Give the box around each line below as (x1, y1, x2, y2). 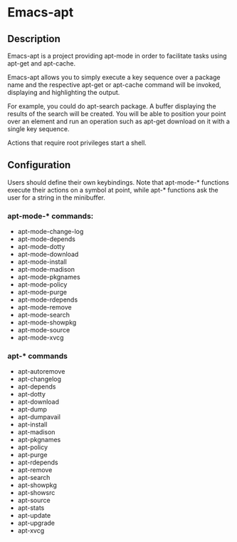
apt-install (17, 420, 48, 429)
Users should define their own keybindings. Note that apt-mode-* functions (7, 178, 229, 186)
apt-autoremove (17, 367, 65, 376)
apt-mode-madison (17, 265, 75, 274)
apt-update (17, 511, 51, 520)
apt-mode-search (17, 311, 70, 319)
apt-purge (17, 451, 48, 459)
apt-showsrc (17, 489, 56, 497)
